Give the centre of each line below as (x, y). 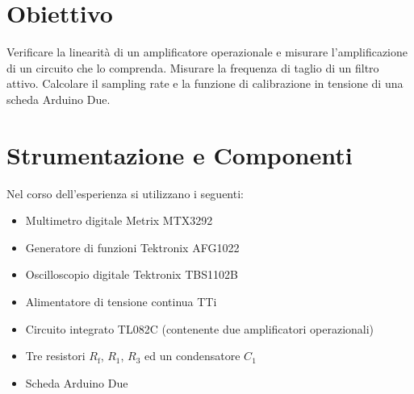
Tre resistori (55, 356)
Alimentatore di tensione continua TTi (121, 301)
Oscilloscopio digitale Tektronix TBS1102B (132, 274)
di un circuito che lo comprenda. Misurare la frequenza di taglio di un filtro (193, 67)
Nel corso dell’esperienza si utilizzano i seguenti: (125, 193)
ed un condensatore (192, 356)
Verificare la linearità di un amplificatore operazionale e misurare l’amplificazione (207, 52)
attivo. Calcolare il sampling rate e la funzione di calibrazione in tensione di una (205, 83)
